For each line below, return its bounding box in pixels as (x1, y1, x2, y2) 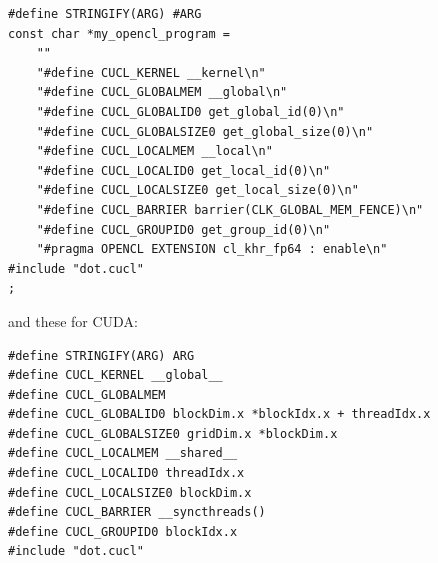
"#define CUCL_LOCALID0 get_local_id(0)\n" (36, 163, 331, 178)
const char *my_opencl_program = (8, 26, 230, 41)
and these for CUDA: (8, 310, 138, 331)
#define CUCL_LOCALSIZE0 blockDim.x (8, 485, 252, 500)
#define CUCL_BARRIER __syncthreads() (8, 505, 266, 520)
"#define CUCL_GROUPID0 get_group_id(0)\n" (36, 222, 331, 237)
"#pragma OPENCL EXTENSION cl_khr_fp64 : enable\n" (36, 242, 388, 257)
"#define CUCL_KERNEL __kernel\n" (36, 65, 266, 80)
